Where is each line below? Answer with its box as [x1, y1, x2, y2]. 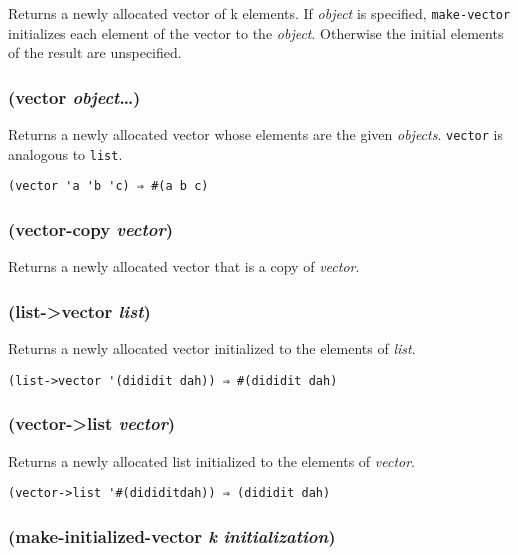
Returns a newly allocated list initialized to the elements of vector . [8, 450, 416, 471]
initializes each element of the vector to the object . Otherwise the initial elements [8, 22, 504, 43]
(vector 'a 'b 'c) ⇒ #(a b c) [8, 179, 209, 194]
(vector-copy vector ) [8, 216, 173, 241]
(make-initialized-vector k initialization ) [8, 523, 336, 548]
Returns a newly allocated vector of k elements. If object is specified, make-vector [8, 3, 511, 23]
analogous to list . [8, 143, 123, 164]
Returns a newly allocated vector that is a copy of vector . [8, 256, 360, 277]
